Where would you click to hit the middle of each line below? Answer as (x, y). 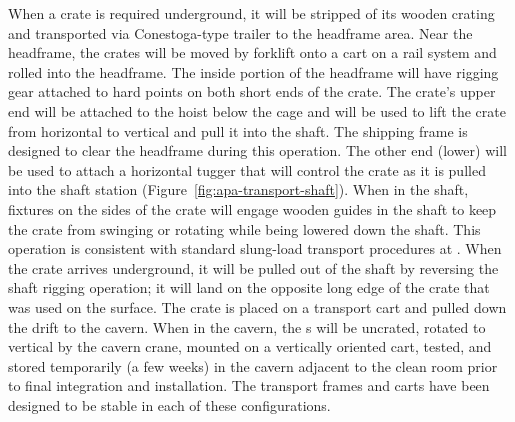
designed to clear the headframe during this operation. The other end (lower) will (257, 150)
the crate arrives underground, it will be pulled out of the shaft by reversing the (253, 267)
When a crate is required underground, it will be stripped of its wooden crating (251, 13)
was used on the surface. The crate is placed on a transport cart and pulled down (257, 306)
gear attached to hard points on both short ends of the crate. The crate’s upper (252, 91)
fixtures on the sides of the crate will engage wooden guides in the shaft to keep (252, 208)
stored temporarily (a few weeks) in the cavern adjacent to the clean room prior (253, 365)
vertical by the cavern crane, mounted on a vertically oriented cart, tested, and (250, 346)
